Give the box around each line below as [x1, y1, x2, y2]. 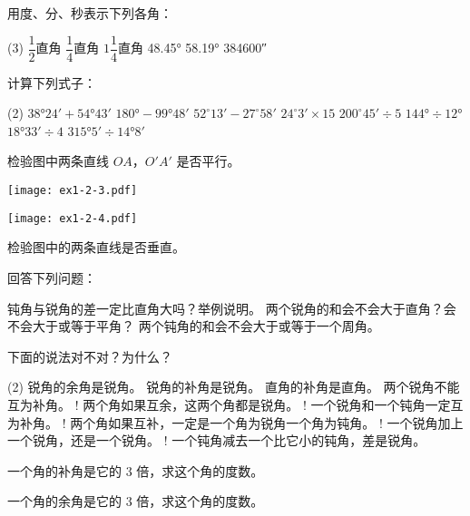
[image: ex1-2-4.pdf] [7, 211, 138, 225]
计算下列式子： [7, 73, 96, 92]
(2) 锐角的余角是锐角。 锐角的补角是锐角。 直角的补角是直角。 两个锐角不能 [7, 377, 460, 396]
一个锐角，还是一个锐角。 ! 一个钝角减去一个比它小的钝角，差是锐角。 [7, 431, 426, 450]
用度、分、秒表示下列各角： [7, 4, 172, 22]
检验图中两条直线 [7, 151, 109, 170]
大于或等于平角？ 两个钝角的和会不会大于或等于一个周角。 [32, 316, 380, 336]
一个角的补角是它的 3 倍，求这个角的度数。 [7, 461, 264, 480]
